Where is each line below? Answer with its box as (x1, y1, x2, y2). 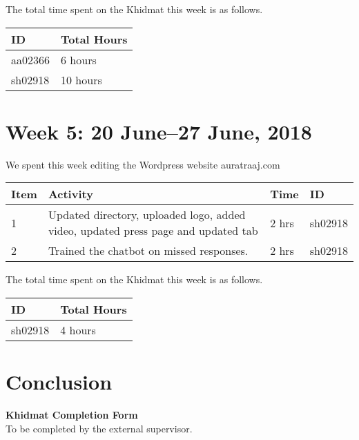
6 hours (61, 51, 97, 68)
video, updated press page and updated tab (48, 222, 258, 239)
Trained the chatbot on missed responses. (48, 242, 249, 259)
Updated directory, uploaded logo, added (48, 207, 246, 223)
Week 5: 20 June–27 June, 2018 (6, 117, 312, 145)
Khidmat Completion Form (6, 408, 138, 422)
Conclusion (6, 367, 113, 396)
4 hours (60, 321, 96, 338)
